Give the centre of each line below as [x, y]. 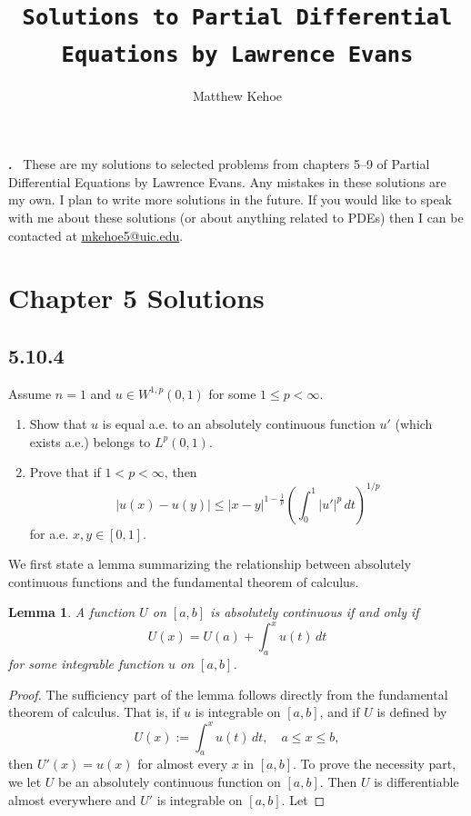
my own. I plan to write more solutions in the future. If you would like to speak [230, 199]
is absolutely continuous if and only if [315, 612]
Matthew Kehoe [237, 95]
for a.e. [49, 533]
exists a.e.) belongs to [90, 441]
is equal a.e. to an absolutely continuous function [239, 424]
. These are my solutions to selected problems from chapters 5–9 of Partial [219, 164]
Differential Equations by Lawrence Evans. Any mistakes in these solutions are [227, 181]
